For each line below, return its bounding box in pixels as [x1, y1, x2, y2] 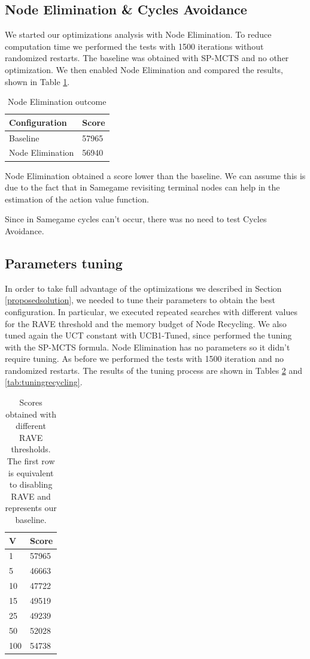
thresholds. [11, 443, 51, 455]
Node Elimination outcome [8, 95, 107, 108]
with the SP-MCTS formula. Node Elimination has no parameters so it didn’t [5, 340, 290, 353]
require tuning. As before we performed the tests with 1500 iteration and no [5, 352, 284, 365]
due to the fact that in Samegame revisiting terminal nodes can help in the [5, 181, 280, 194]
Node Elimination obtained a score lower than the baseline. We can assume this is [5, 169, 306, 182]
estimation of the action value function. [5, 192, 149, 205]
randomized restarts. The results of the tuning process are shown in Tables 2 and [5, 364, 303, 376]
